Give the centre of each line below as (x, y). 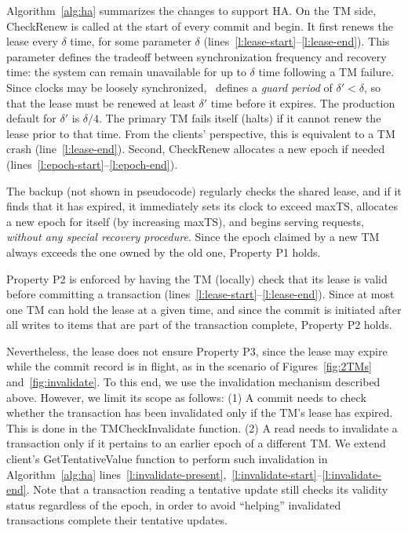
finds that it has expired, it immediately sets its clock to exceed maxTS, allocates (202, 206)
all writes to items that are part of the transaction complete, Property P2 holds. (199, 325)
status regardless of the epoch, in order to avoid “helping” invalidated (174, 504)
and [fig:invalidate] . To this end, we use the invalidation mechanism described (193, 382)
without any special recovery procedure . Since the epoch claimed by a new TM (193, 237)
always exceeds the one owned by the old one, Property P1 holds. (164, 252)
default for (31, 118)
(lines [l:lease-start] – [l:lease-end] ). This (297, 41)
